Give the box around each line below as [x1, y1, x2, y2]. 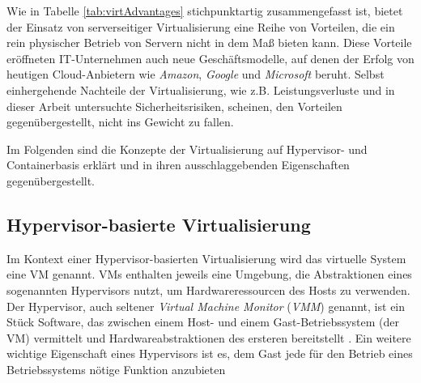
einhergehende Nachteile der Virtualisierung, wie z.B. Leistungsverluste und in [6, 81, 395, 98]
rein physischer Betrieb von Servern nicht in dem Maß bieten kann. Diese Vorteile [6, 34, 412, 51]
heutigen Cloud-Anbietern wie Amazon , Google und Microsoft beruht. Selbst [6, 66, 385, 83]
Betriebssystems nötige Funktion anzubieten [6, 360, 226, 377]
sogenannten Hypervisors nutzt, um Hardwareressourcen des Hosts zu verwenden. [6, 281, 410, 298]
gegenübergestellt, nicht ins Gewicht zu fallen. [6, 113, 234, 130]
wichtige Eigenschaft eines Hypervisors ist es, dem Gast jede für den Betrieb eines [6, 345, 413, 362]
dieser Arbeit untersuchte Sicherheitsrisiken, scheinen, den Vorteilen [6, 97, 342, 114]
